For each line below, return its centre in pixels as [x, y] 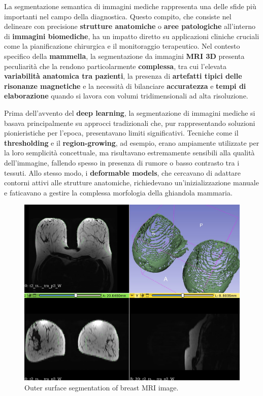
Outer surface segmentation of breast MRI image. [102, 387]
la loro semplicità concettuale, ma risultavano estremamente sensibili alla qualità [129, 153]
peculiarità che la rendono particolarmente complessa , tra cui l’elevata [116, 66]
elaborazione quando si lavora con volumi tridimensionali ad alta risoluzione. [126, 96]
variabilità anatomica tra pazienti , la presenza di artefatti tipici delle [123, 76]
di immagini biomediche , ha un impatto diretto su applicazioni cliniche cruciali [132, 36]
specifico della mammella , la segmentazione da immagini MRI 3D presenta [124, 56]
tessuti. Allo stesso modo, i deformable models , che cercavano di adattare [123, 172]
